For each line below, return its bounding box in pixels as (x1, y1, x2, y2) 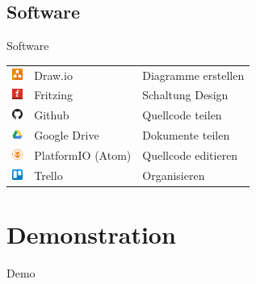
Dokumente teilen (142, 127, 230, 144)
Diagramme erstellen (142, 66, 245, 83)
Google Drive (34, 127, 99, 144)
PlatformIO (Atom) (34, 146, 132, 163)
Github (34, 106, 69, 123)
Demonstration (6, 218, 176, 251)
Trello (34, 166, 63, 183)
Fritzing (34, 86, 73, 103)
